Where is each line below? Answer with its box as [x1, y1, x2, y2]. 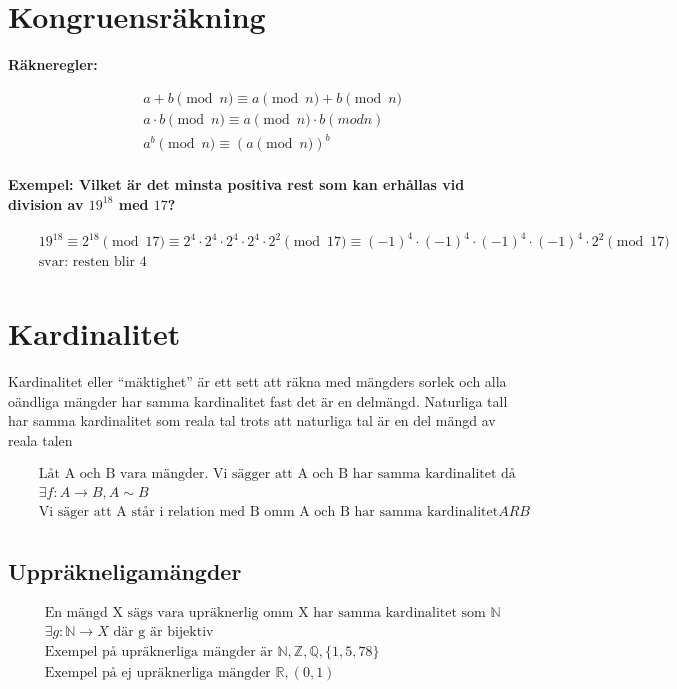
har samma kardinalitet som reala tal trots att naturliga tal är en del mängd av [8, 410, 496, 431]
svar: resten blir [38, 255, 136, 270]
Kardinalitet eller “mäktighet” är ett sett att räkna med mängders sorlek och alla [8, 371, 507, 392]
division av [8, 193, 84, 214]
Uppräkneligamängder [8, 556, 242, 587]
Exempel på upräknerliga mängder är [44, 645, 273, 660]
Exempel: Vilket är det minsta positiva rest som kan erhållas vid [8, 174, 465, 195]
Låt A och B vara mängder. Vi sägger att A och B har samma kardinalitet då [38, 466, 516, 481]
